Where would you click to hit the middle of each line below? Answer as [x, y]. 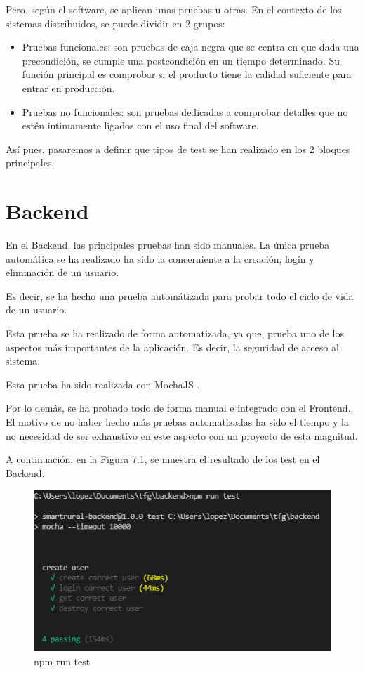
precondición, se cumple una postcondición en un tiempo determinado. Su [181, 60]
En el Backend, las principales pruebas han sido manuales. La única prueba [168, 245]
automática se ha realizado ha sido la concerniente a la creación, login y [160, 258]
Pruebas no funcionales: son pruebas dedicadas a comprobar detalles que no [185, 111]
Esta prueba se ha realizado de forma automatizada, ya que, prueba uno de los [175, 333]
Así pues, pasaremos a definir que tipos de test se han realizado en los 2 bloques [178, 149]
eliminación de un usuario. [62, 272]
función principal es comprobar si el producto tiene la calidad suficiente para [187, 74]
